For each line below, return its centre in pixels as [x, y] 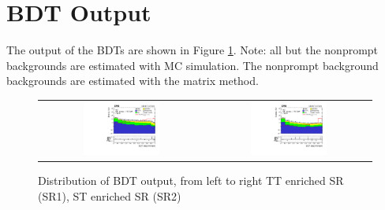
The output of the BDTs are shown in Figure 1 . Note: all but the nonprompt [192, 50]
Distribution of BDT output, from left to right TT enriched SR [191, 180]
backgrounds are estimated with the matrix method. [133, 81]
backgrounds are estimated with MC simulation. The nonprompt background [192, 65]
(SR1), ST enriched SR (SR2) [110, 195]
